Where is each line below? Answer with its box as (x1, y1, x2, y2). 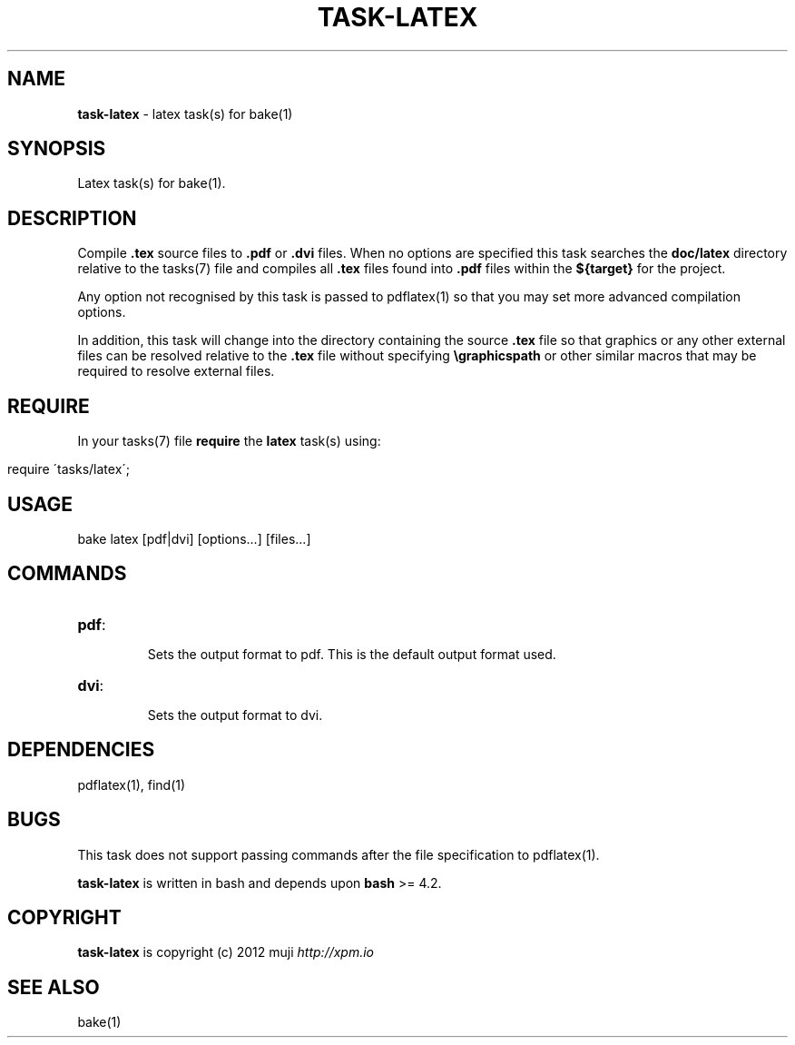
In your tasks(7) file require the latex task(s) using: (77, 433, 381, 449)
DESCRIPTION (7, 206, 137, 230)
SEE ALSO (7, 975, 100, 999)
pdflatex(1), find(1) (77, 776, 186, 793)
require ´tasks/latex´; (7, 461, 131, 478)
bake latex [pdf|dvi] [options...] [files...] (77, 530, 311, 547)
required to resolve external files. (77, 363, 275, 380)
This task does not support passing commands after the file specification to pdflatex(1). (77, 846, 600, 863)
